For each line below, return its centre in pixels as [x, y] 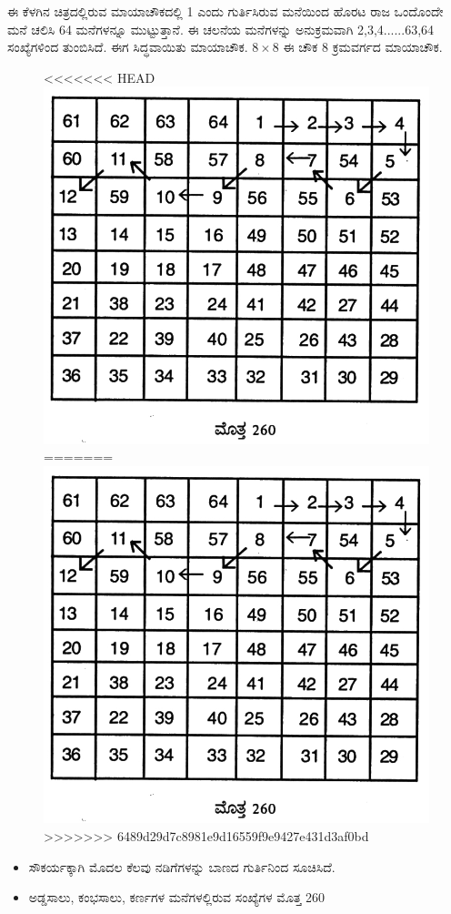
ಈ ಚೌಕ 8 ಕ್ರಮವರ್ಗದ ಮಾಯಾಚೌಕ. [363, 47]
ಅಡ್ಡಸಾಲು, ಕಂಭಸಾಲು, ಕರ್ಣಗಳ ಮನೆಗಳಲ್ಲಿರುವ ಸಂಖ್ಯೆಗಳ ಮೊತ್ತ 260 [177, 897]
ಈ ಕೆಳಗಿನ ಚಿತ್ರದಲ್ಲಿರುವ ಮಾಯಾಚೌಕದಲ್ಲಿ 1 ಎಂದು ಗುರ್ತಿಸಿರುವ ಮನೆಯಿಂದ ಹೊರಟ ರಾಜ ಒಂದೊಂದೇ [225, 11]
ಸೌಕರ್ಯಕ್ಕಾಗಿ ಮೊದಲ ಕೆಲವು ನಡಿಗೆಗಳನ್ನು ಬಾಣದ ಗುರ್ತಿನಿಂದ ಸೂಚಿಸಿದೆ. [182, 866]
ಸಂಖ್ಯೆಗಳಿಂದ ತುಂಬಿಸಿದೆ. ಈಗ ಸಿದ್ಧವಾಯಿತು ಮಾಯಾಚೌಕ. [128, 47]
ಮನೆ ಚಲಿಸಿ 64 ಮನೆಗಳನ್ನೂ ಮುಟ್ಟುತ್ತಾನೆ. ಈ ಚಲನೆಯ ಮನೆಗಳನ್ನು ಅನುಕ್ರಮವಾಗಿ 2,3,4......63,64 [221, 29]
